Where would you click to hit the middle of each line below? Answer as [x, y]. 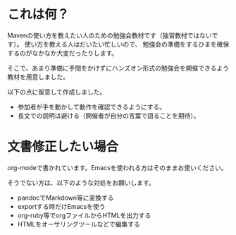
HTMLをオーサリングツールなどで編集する [79, 224]
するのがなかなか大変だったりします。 [63, 53]
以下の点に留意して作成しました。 [57, 92]
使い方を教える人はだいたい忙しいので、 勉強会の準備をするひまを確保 [127, 44]
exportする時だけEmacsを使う [61, 206]
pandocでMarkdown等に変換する [66, 198]
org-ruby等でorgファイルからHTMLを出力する [84, 215]
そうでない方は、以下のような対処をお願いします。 [81, 182]
